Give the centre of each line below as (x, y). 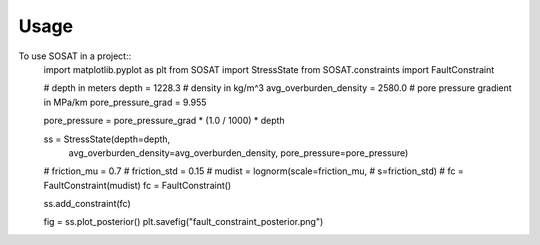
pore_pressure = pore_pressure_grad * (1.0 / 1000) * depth (164, 121)
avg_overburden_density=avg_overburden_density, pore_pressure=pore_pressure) (238, 152)
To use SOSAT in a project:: (75, 56)
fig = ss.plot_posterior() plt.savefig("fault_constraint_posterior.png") (183, 222)
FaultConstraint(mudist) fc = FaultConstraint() (137, 185)
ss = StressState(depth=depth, (107, 139)
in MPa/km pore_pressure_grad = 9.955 (125, 102)
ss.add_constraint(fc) (87, 204)
